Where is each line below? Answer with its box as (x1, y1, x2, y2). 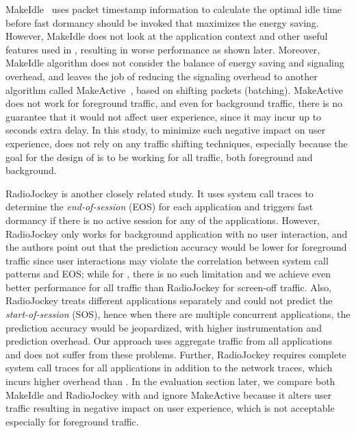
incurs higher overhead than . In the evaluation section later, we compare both (5, 374, 335, 388)
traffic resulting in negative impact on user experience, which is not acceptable (5, 401, 335, 415)
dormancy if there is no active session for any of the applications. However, (5, 212, 320, 227)
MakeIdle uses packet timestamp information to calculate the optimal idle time (5, 2, 342, 16)
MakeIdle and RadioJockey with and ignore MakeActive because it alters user (5, 387, 332, 401)
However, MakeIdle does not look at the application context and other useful (5, 29, 328, 43)
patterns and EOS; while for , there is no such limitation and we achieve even (5, 267, 331, 281)
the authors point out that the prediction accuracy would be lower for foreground (5, 240, 347, 254)
